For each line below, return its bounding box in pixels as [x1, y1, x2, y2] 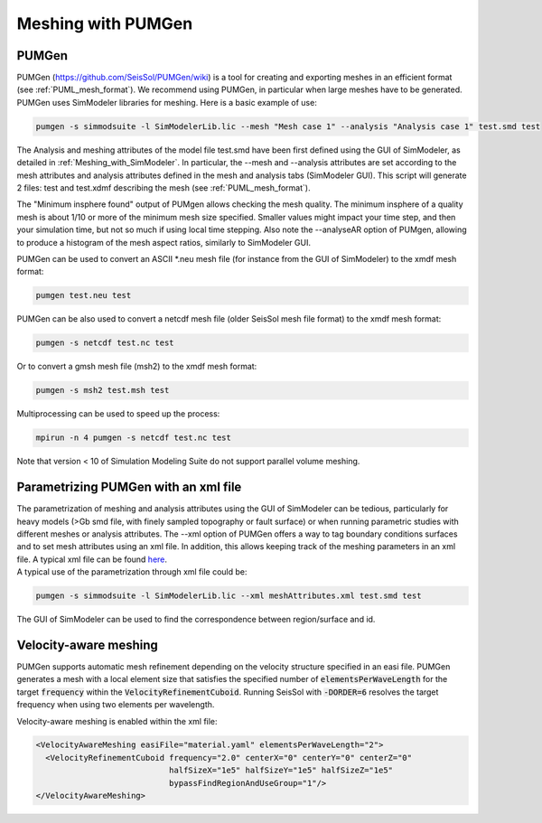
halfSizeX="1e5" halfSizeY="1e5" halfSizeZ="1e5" [168, 765, 393, 776]
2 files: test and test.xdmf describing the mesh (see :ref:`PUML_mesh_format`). [16, 182, 311, 193]
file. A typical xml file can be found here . [16, 554, 167, 565]
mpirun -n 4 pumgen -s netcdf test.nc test [35, 433, 232, 443]
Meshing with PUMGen [16, 14, 193, 33]
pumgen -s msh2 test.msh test [35, 385, 170, 396]
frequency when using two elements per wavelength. [16, 699, 215, 710]
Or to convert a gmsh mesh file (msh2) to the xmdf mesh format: [16, 361, 257, 372]
